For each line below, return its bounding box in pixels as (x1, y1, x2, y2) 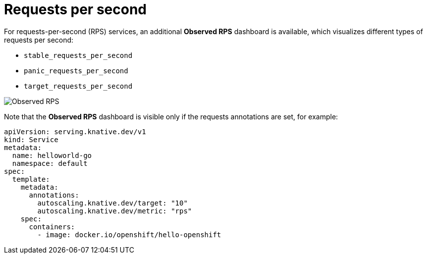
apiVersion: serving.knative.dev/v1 (4, 127, 146, 136)
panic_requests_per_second (24, 66, 128, 75)
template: (12, 175, 50, 183)
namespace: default (12, 159, 88, 167)
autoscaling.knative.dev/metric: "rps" (37, 206, 192, 215)
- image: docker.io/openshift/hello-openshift (37, 230, 221, 239)
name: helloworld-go (12, 151, 92, 159)
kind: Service (4, 135, 58, 144)
